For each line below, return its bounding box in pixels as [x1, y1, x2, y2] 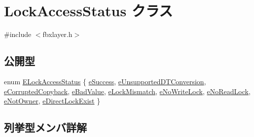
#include [4, 29, 32, 39]
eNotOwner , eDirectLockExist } [4, 96, 101, 106]
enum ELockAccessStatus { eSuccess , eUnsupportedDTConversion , [4, 76, 206, 86]
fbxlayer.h [42, 29, 73, 39]
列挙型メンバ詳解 [4, 120, 87, 135]
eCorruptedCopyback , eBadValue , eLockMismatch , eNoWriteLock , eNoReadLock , [4, 86, 251, 96]
